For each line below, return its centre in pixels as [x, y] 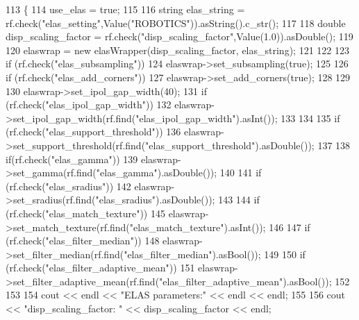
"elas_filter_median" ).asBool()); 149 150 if [215, 254]
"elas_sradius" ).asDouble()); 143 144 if [177, 200]
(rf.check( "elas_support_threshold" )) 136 [93, 132]
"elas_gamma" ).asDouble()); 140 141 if [179, 172]
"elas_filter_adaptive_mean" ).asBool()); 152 [254, 281]
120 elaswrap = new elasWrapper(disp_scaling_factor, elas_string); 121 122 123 [177, 50]
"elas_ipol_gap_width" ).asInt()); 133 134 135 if [238, 118]
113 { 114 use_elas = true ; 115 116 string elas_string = [125, 9]
